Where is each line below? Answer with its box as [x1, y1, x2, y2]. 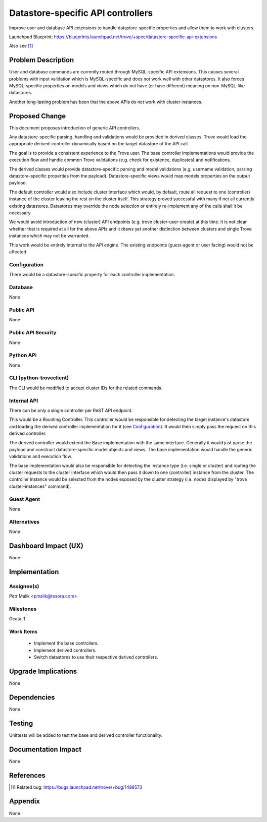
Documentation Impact [9, 745, 82, 754]
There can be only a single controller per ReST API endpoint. [9, 407, 133, 413]
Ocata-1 [9, 616, 26, 622]
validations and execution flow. [9, 454, 72, 460]
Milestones [9, 605, 37, 612]
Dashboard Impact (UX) [9, 541, 84, 550]
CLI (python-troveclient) [9, 374, 69, 381]
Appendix [9, 797, 40, 806]
